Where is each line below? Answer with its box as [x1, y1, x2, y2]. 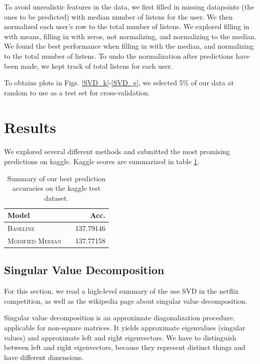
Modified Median [8, 235, 62, 246]
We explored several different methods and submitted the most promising [4, 146, 230, 157]
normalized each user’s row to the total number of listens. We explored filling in [4, 21, 249, 32]
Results [4, 116, 56, 137]
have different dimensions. [4, 351, 84, 362]
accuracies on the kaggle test [12, 183, 101, 193]
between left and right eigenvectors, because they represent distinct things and [4, 342, 245, 352]
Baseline [8, 223, 35, 233]
